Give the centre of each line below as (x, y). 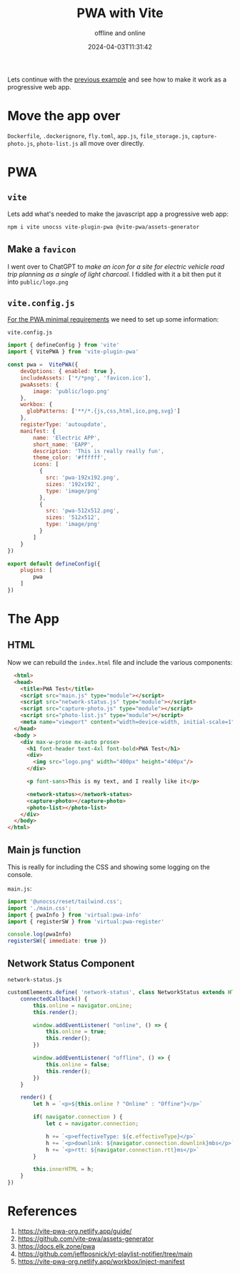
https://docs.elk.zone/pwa (56, 1246)
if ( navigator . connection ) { (78, 1117)
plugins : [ (36, 570)
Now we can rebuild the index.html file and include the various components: (120, 662)
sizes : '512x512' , (73, 517)
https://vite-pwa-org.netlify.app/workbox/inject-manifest (101, 1261)
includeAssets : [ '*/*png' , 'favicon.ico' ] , (86, 378)
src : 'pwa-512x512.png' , (82, 511)
